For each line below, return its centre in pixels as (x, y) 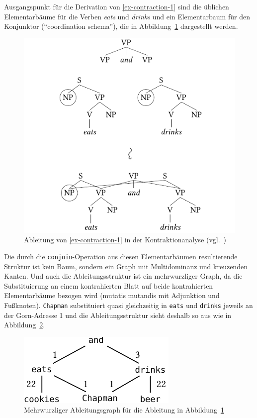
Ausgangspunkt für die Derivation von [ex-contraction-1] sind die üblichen (117, 6)
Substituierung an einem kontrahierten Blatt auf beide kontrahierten (109, 285)
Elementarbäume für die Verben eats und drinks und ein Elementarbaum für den (127, 16)
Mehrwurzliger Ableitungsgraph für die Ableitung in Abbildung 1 (124, 410)
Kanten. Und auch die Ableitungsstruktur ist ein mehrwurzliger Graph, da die (123, 276)
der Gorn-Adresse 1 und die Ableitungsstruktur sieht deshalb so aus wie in (118, 315)
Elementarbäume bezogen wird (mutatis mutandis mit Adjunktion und (112, 295)
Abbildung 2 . (25, 325)
